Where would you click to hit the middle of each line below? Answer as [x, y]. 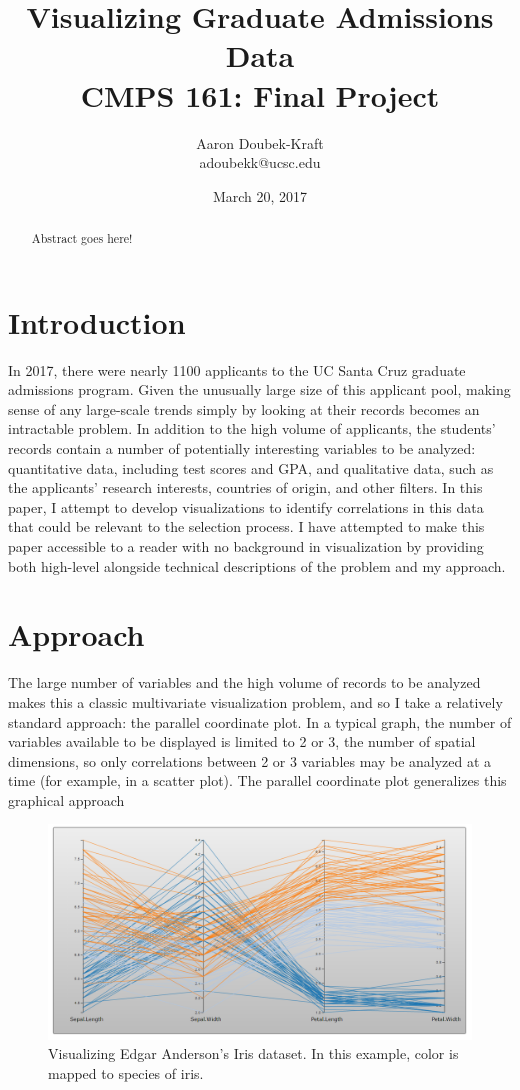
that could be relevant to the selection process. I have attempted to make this [246, 526]
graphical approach [66, 799]
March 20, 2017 [260, 195]
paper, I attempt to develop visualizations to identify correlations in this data [246, 506]
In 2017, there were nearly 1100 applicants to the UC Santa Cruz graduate [237, 369]
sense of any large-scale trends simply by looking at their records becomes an [244, 408]
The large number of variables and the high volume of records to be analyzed [244, 682]
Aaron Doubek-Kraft [260, 142]
